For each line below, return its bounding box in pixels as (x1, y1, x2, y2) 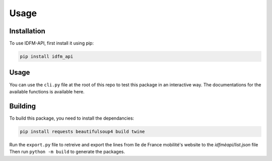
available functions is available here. (9, 88, 85, 94)
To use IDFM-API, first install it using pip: (9, 40, 94, 46)
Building (9, 101, 36, 111)
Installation (9, 27, 45, 35)
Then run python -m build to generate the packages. (9, 149, 125, 155)
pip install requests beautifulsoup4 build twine (20, 129, 145, 134)
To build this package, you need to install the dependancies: (9, 115, 134, 121)
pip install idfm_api (20, 53, 74, 60)
